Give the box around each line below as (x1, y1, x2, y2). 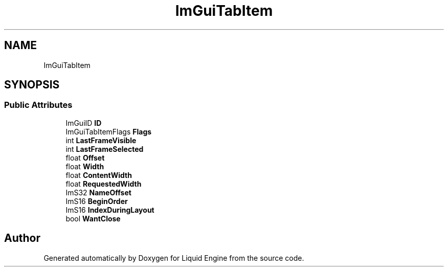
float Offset (65, 153, 105, 162)
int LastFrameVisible (65, 135, 137, 145)
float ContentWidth (65, 170, 132, 179)
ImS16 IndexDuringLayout (65, 205, 154, 214)
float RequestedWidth (65, 179, 142, 188)
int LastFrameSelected (65, 144, 144, 153)
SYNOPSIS (4, 78, 60, 92)
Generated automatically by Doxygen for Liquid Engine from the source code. (43, 253, 304, 262)
